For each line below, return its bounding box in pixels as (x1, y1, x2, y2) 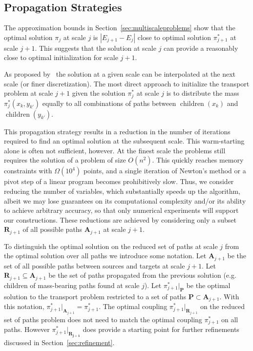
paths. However (4, 324, 50, 334)
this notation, (4, 301, 44, 311)
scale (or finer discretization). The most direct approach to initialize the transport (4, 78, 250, 88)
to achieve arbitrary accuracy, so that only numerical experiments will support (4, 205, 239, 215)
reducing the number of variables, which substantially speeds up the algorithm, (4, 186, 240, 196)
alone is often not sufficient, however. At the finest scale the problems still (4, 145, 226, 155)
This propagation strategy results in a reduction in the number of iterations (4, 126, 231, 136)
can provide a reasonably (164, 42, 238, 53)
